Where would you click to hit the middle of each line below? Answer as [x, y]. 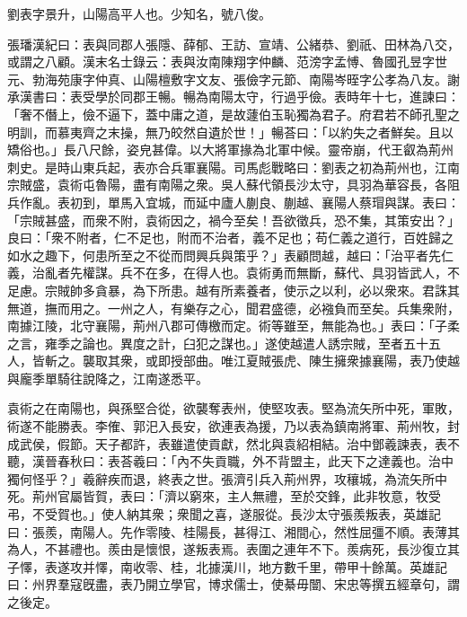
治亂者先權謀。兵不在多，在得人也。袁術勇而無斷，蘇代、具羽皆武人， [239, 273]
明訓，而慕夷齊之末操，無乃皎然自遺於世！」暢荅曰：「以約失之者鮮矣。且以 [230, 132]
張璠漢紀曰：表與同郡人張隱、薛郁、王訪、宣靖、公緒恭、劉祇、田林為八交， [233, 44]
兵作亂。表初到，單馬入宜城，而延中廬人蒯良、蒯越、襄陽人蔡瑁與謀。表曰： [233, 202]
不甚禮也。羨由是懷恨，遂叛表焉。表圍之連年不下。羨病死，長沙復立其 [252, 549]
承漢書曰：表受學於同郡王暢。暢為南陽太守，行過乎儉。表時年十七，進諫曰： [233, 97]
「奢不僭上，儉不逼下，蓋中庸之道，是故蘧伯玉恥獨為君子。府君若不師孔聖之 [233, 114]
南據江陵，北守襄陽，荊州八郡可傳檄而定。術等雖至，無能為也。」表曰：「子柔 [233, 326]
